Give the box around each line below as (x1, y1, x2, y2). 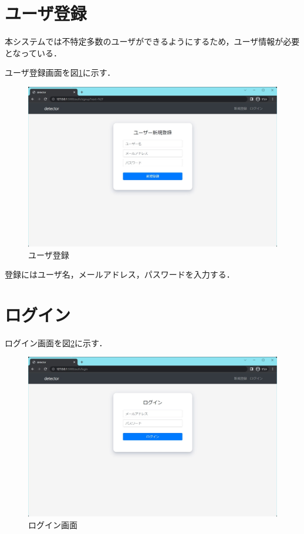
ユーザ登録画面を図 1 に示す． (5, 66, 116, 79)
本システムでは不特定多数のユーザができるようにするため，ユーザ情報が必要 (5, 35, 300, 48)
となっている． (5, 46, 62, 59)
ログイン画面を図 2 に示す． (5, 336, 107, 349)
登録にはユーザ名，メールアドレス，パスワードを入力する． (5, 268, 235, 280)
